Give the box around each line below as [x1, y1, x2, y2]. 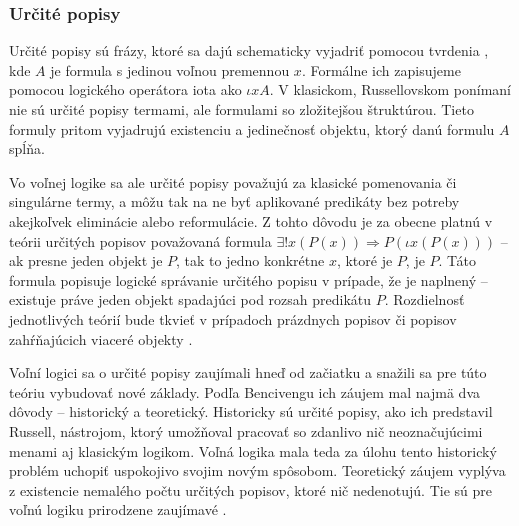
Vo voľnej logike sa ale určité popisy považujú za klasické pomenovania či [9, 171, 457, 192]
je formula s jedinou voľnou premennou [50, 59, 290, 80]
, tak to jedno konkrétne [176, 250, 325, 271]
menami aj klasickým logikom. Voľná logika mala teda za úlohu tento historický [9, 440, 497, 461]
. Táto [438, 250, 476, 271]
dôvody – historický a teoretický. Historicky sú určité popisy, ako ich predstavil [9, 401, 493, 422]
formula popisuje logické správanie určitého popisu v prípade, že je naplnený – [9, 269, 488, 290]
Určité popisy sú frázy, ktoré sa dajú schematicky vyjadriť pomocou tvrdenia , [9, 40, 489, 61]
